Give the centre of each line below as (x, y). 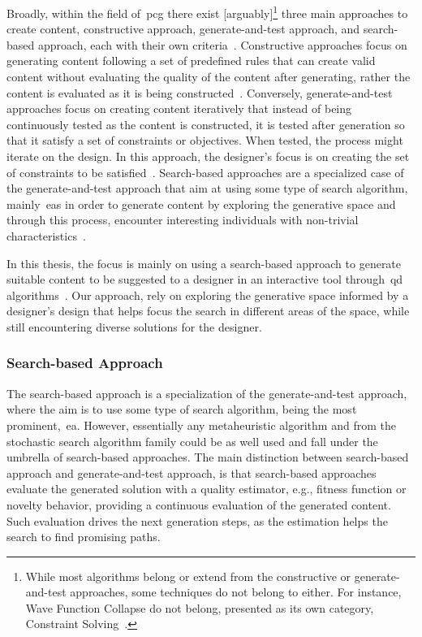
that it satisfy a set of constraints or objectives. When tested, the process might (205, 140)
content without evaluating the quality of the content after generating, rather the (209, 77)
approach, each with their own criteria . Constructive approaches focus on (222, 44)
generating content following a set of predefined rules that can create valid (191, 61)
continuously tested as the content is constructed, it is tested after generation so (206, 124)
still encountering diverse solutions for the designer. (134, 326)
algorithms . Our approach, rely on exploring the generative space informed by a (208, 295)
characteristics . (46, 235)
